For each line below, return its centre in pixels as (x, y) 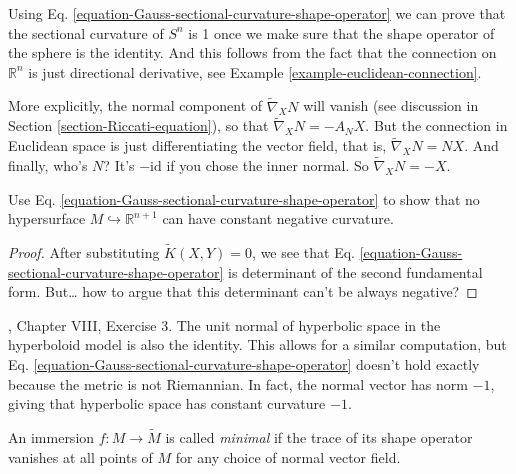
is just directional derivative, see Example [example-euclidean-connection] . (255, 71)
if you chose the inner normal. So (267, 165)
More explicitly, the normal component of (135, 105)
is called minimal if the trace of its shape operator (319, 437)
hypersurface (47, 218)
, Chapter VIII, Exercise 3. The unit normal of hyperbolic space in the (224, 324)
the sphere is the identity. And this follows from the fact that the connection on (252, 52)
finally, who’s (48, 165)
